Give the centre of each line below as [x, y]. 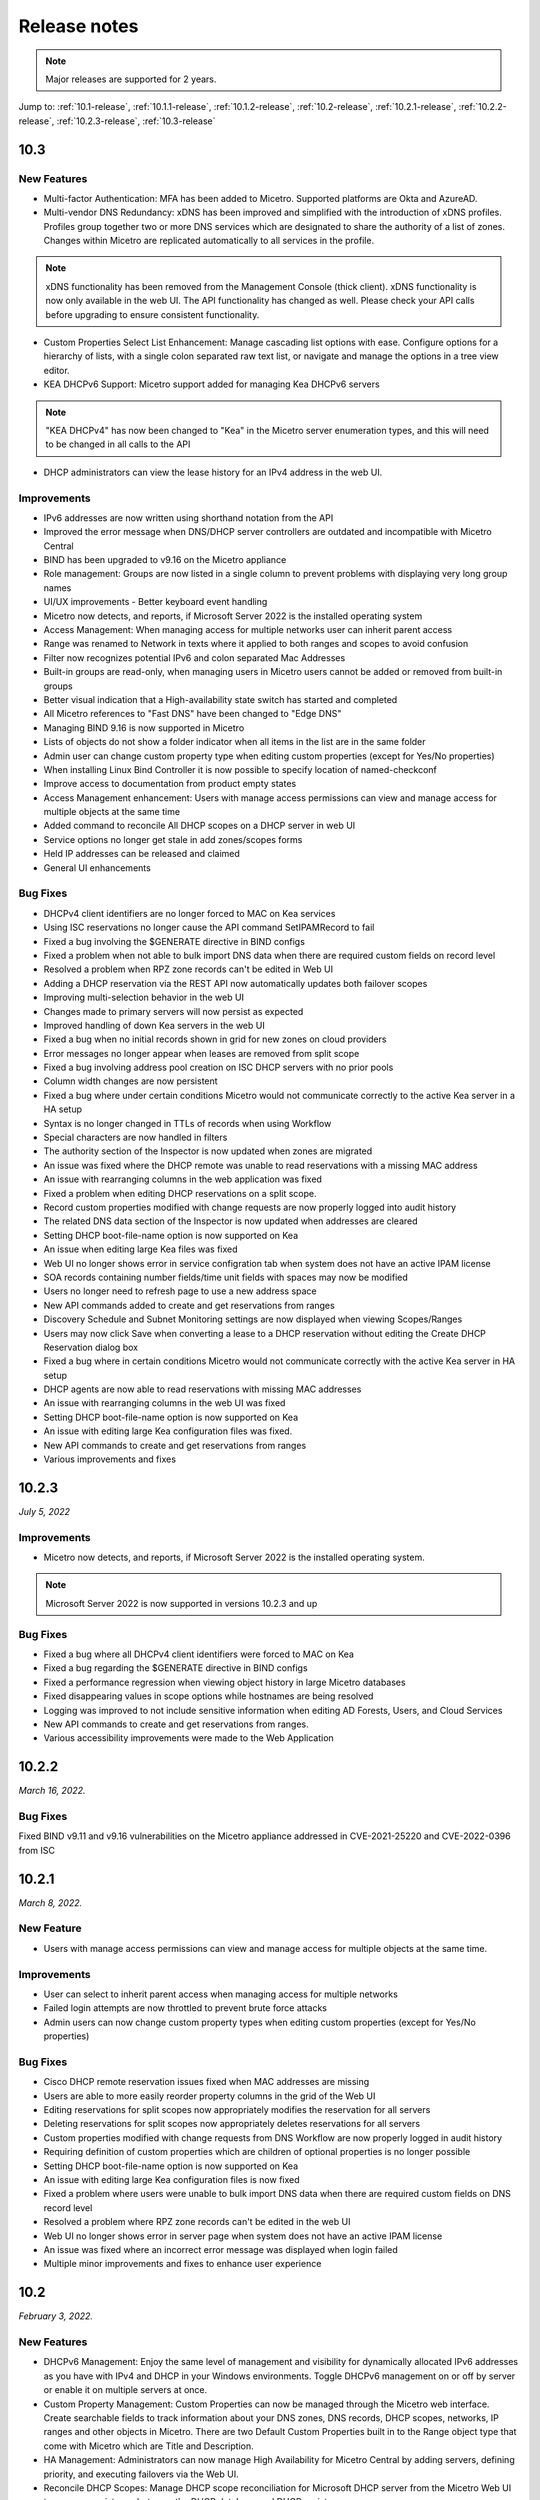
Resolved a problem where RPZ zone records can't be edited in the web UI [197, 2222]
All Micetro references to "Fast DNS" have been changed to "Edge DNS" [192, 714]
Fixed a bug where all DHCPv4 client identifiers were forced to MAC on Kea [199, 1654]
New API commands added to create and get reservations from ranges [189, 1305]
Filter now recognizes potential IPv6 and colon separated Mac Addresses [194, 657]
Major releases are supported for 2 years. [131, 79]
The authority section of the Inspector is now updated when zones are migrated [208, 1151]
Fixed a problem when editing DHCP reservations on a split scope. [180, 1193]
